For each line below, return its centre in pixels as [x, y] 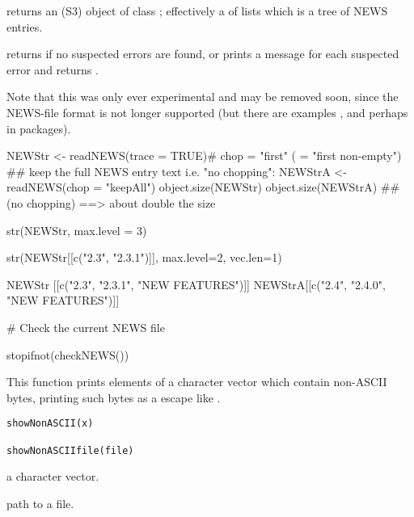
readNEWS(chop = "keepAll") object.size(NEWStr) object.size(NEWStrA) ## [203, 187]
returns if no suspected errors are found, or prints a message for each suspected [203, 54]
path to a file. [40, 503]
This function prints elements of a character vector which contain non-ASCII [197, 382]
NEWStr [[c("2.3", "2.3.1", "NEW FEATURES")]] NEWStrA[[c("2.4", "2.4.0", [196, 284]
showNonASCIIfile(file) [70, 450]
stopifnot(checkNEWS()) [68, 354]
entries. [25, 26]
